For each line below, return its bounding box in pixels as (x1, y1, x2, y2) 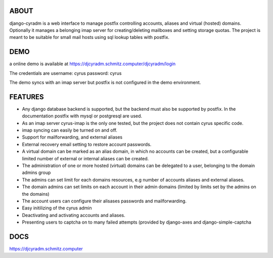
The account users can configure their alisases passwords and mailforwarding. (22, 198, 187, 204)
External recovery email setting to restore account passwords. (22, 141, 152, 147)
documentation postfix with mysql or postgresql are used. (22, 113, 143, 119)
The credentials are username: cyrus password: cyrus (9, 70, 122, 76)
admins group (22, 169, 51, 176)
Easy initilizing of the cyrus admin (22, 205, 92, 211)
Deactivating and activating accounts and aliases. (22, 212, 126, 218)
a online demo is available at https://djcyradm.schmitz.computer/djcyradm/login (9, 61, 176, 67)
